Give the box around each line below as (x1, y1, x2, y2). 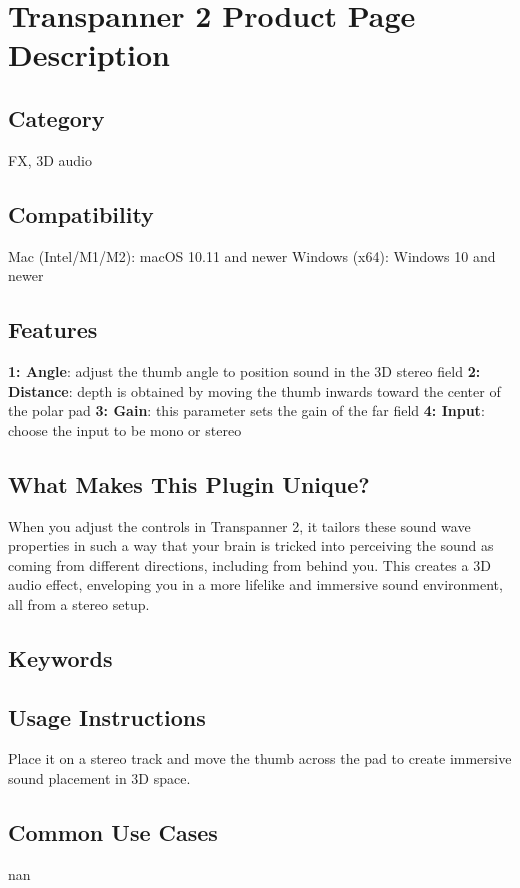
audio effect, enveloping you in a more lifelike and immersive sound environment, (8, 574, 503, 595)
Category (8, 102, 105, 133)
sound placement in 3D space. (8, 768, 191, 789)
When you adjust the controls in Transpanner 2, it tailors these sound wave (8, 515, 471, 536)
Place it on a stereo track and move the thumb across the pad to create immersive (8, 748, 512, 769)
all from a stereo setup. (8, 593, 150, 614)
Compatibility (8, 198, 154, 229)
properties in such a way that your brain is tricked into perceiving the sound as (8, 535, 494, 556)
